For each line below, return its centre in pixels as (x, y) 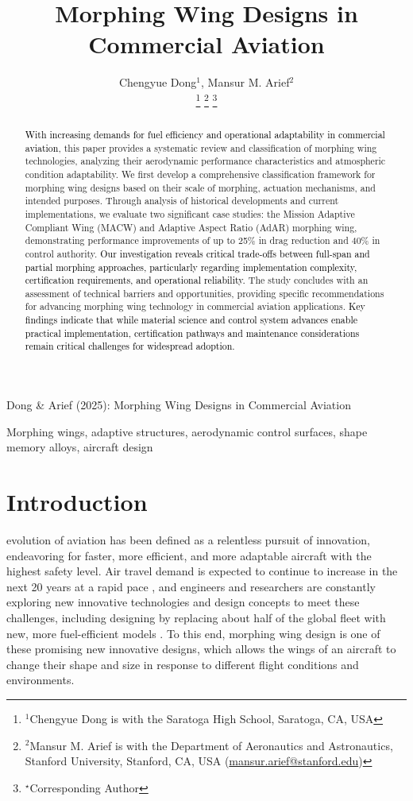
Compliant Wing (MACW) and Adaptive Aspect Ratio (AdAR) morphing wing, (191, 227)
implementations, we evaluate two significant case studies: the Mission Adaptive (190, 213)
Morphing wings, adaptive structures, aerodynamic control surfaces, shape (187, 431)
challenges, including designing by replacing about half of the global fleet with (196, 617)
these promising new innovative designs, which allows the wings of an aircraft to (201, 649)
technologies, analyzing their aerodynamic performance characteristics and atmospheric (205, 161)
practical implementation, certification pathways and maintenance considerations (192, 333)
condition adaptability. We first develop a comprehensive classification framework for (200, 174)
